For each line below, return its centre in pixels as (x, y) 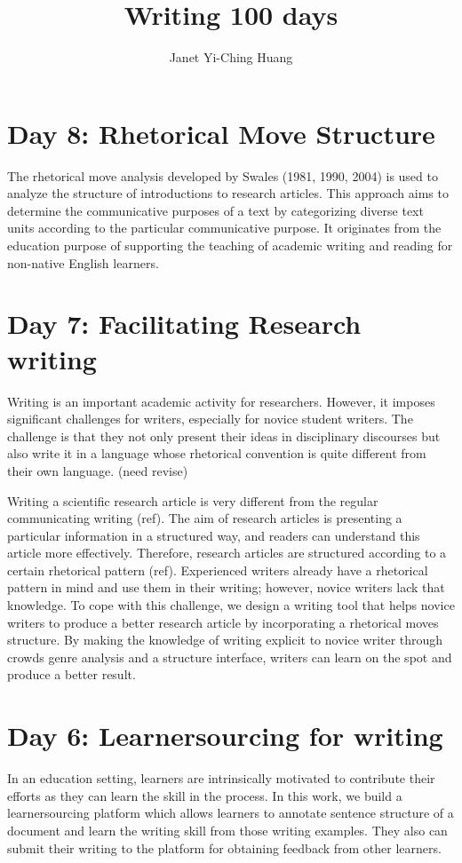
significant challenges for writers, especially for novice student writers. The (210, 419)
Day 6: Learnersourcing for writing (225, 736)
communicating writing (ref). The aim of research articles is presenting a (205, 518)
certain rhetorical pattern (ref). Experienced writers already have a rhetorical (218, 570)
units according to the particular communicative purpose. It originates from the (224, 228)
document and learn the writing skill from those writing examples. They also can (227, 830)
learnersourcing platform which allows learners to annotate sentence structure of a (231, 813)
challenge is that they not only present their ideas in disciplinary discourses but (224, 435)
